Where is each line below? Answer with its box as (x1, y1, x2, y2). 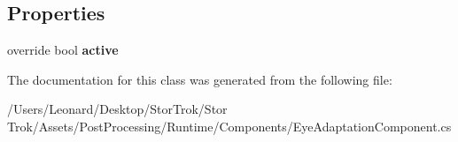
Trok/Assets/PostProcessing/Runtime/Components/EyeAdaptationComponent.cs (7, 116, 452, 135)
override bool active (7, 41, 119, 59)
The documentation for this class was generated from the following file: (7, 70, 392, 88)
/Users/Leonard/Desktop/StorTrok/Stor (7, 100, 228, 118)
